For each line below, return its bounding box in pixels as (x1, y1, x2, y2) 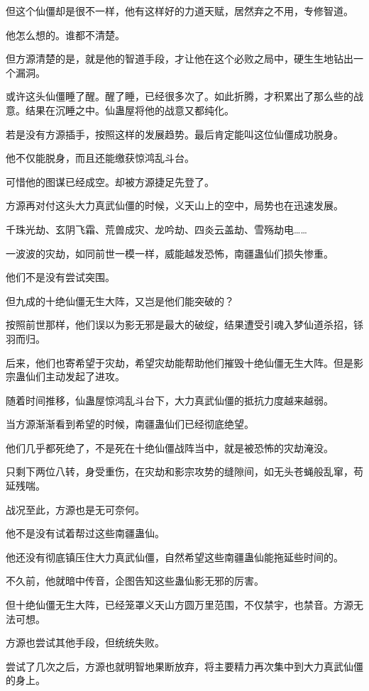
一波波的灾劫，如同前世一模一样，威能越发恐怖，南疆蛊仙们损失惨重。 (6, 245, 334, 260)
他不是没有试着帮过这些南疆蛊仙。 (6, 526, 165, 541)
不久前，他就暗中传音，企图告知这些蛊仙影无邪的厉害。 (6, 573, 264, 588)
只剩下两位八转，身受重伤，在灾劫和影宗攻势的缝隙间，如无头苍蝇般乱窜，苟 (6, 464, 363, 479)
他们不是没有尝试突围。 (6, 270, 115, 284)
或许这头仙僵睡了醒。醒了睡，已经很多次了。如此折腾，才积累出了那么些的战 (6, 89, 363, 104)
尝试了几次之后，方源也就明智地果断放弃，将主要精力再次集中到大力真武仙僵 (6, 658, 363, 673)
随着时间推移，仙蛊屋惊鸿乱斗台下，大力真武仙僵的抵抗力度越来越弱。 (6, 392, 334, 407)
